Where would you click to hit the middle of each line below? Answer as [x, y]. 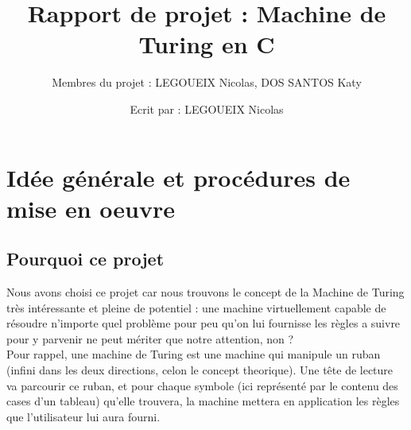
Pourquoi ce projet [85, 259]
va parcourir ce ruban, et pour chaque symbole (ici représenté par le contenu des [202, 385]
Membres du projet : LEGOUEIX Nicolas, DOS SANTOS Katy [207, 82]
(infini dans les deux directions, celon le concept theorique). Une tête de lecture [200, 370]
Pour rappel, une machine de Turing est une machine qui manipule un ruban [194, 354]
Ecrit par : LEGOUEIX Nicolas [207, 108]
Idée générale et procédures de [178, 177]
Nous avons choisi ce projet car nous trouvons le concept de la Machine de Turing [205, 292]
